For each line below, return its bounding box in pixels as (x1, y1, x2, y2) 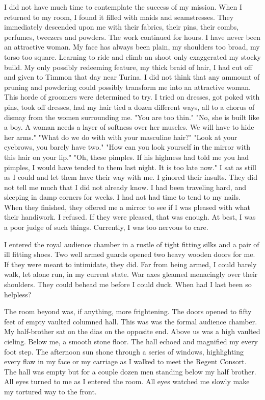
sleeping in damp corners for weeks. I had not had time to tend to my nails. (4, 192, 241, 202)
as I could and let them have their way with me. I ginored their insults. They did (4, 172, 257, 182)
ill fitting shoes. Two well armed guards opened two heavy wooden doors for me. (4, 249, 255, 260)
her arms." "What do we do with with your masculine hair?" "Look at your (4, 131, 237, 142)
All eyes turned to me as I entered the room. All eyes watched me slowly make (4, 376, 250, 387)
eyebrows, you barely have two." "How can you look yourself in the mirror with (4, 142, 250, 152)
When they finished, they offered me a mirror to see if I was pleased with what (4, 201, 251, 212)
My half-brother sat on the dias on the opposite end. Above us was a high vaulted (4, 326, 260, 337)
